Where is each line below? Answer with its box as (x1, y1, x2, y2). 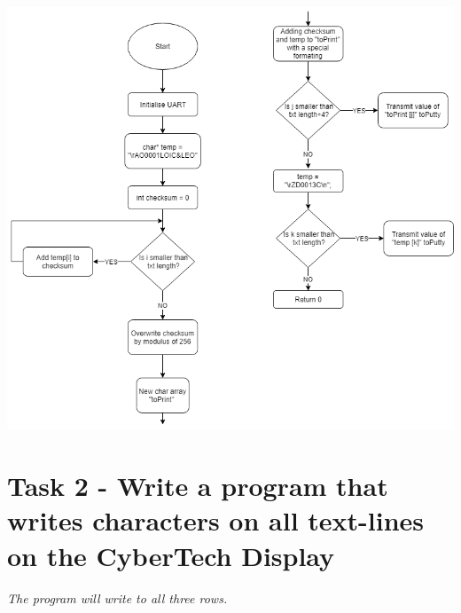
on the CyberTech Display (7, 537, 335, 573)
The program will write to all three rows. (7, 588, 228, 607)
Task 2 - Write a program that (7, 468, 388, 504)
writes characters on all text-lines (7, 502, 425, 538)
